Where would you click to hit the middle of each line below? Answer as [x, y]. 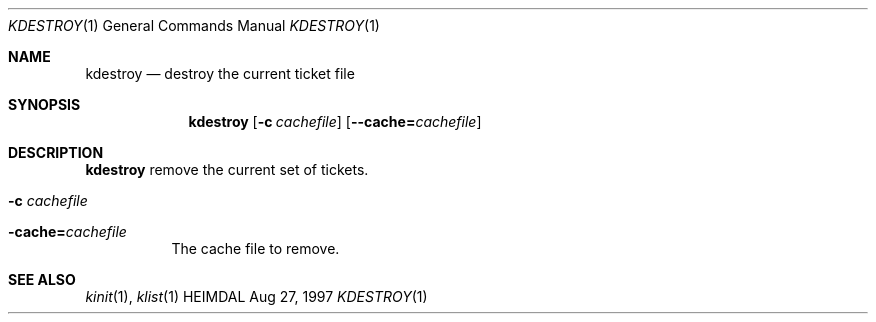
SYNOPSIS [44, 104]
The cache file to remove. [255, 248]
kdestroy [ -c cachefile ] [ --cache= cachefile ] [335, 121]
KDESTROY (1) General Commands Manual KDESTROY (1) [194, 25]
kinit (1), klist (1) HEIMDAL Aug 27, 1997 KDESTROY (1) [256, 296]
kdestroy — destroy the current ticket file [220, 73]
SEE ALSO [42, 279]
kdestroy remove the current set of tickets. [227, 169]
